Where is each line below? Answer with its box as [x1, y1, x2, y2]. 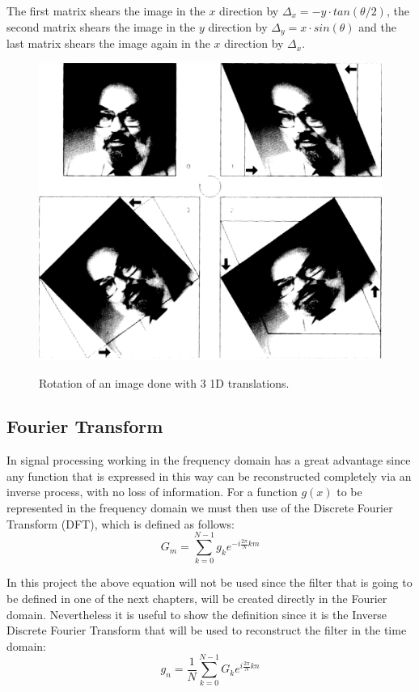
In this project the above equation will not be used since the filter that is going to [6, 574, 413, 591]
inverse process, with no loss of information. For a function [6, 483, 298, 500]
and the [358, 18, 396, 35]
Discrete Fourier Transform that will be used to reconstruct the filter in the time [6, 622, 407, 639]
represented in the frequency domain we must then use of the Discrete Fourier [6, 499, 393, 516]
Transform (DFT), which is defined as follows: [6, 515, 235, 532]
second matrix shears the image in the [6, 18, 196, 35]
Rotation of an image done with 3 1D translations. [39, 374, 290, 391]
